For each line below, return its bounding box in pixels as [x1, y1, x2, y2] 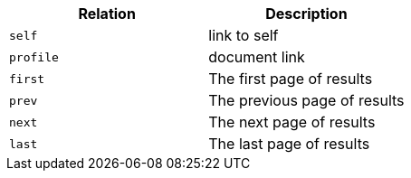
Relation [78, 5, 136, 23]
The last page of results [208, 135, 370, 153]
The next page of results [208, 113, 376, 131]
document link [208, 48, 305, 66]
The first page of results [208, 70, 373, 88]
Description [265, 5, 348, 23]
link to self [208, 26, 279, 44]
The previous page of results [208, 91, 405, 109]
